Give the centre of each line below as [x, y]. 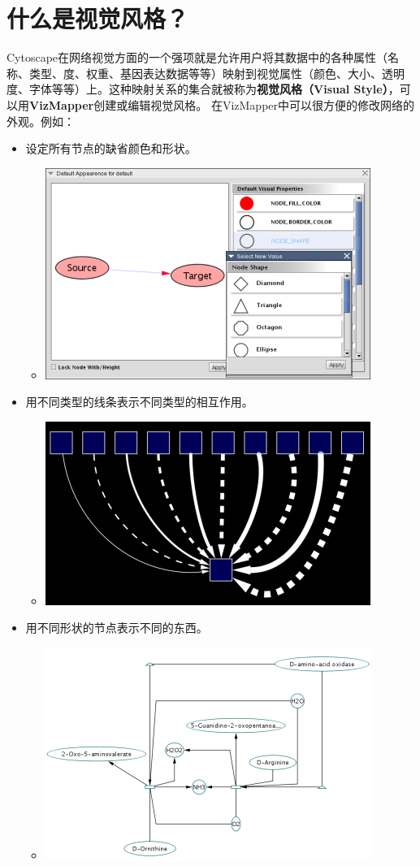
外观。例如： [41, 121]
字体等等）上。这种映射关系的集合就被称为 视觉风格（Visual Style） [208, 89]
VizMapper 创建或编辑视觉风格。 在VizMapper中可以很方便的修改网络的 [222, 104]
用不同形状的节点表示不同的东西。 [117, 628]
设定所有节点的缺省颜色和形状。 [111, 148]
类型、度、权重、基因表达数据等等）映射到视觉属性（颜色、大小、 [205, 73]
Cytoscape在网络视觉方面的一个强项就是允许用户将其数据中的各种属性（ [197, 57]
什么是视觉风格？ [98, 18]
